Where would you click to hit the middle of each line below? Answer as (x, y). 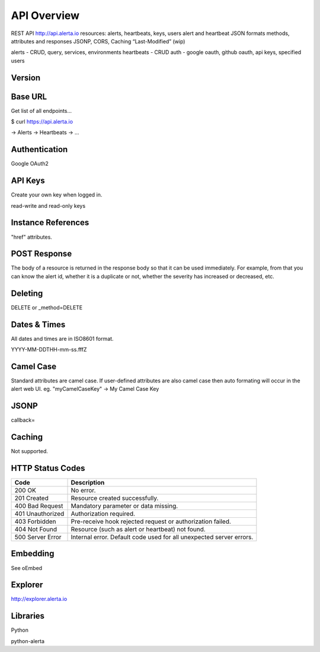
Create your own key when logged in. (57, 195)
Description (88, 483)
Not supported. (30, 451)
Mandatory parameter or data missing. (124, 506)
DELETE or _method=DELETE (47, 307)
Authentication (39, 149)
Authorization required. (103, 514)
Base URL (29, 96)
